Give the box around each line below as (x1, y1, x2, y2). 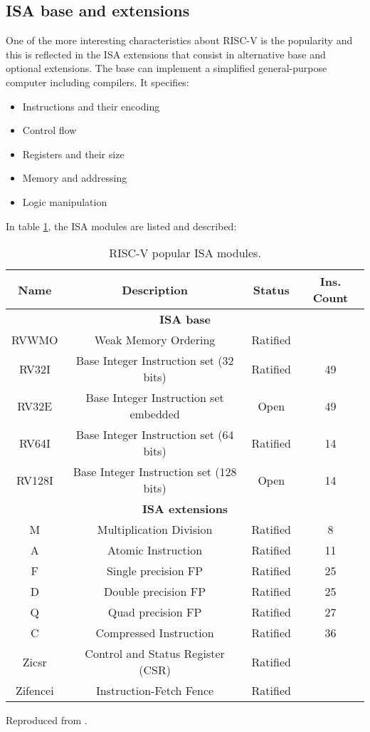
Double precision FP (104, 583, 206, 600)
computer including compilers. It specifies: (6, 74, 189, 89)
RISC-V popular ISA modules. (109, 244, 261, 262)
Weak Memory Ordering (94, 331, 216, 349)
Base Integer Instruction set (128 (73, 463, 237, 480)
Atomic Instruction (107, 542, 203, 559)
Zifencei (15, 682, 54, 699)
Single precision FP (106, 562, 203, 579)
